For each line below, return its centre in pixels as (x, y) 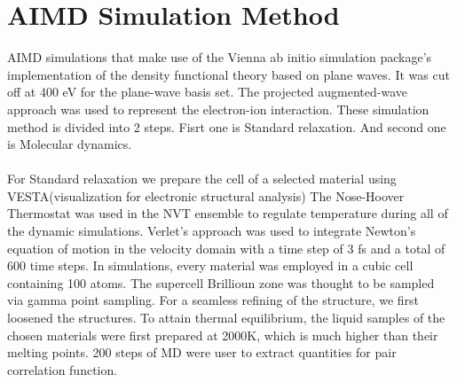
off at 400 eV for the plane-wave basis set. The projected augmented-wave (207, 92)
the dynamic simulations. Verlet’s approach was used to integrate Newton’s (212, 231)
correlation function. (63, 369)
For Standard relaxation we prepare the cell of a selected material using (202, 179)
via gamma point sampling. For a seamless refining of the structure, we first (213, 300)
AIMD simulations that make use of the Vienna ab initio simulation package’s (220, 57)
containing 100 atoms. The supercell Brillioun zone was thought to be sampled (221, 282)
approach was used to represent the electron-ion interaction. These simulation (218, 109)
